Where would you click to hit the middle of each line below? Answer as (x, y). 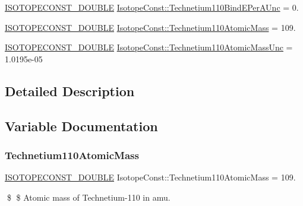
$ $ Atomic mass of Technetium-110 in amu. (89, 197)
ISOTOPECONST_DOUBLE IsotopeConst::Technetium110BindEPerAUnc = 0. (152, 7)
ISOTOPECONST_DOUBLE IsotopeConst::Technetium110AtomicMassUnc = (149, 47)
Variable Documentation (81, 126)
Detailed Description (70, 91)
